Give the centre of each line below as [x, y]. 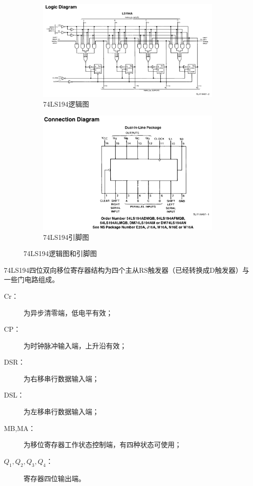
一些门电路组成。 [31, 279]
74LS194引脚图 [66, 237]
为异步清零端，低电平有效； [68, 312]
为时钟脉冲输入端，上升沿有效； [75, 345]
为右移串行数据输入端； [61, 378]
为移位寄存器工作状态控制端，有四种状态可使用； [102, 444]
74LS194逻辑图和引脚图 [60, 253]
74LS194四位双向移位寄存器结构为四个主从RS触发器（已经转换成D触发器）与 [127, 270]
